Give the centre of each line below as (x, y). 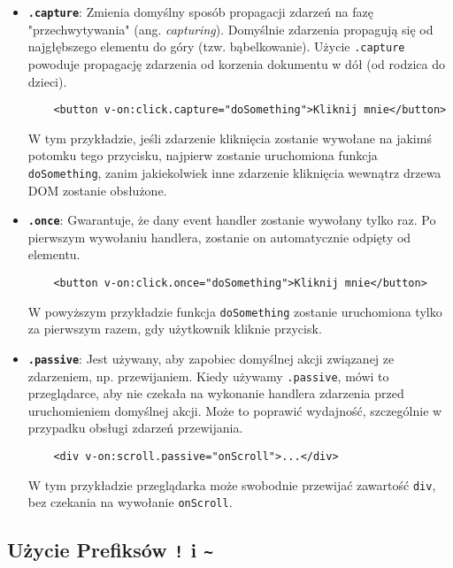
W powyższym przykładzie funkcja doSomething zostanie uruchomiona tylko (235, 311)
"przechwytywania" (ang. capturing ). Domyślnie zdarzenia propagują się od (230, 29)
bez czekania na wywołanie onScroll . (130, 502)
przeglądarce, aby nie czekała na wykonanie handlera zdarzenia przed (216, 393)
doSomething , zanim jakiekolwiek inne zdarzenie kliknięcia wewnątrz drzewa (234, 172)
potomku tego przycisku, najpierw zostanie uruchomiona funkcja (203, 155)
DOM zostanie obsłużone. (97, 190)
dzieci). (47, 81)
